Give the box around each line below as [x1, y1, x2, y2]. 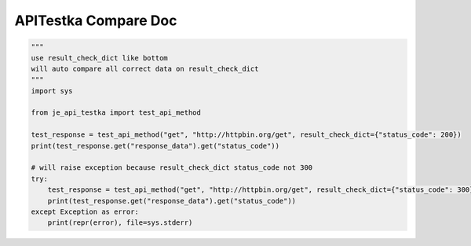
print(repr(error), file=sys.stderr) [47, 218, 193, 227]
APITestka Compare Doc [14, 12, 177, 29]
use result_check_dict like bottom [31, 53, 168, 62]
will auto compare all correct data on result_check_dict [31, 64, 259, 73]
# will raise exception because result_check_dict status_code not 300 [31, 163, 313, 172]
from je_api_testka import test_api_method [31, 108, 202, 117]
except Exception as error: [31, 207, 139, 216]
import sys [31, 86, 73, 95]
